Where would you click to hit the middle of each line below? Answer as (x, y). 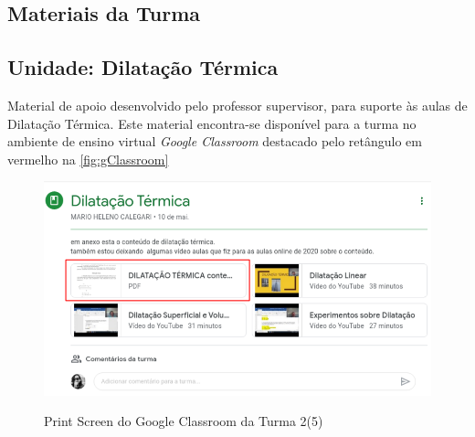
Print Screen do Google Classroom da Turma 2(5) (184, 421)
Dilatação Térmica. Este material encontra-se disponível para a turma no (212, 123)
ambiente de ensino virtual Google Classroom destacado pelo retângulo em (215, 141)
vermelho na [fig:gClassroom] (88, 159)
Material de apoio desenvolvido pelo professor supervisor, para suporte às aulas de (237, 105)
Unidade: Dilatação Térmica (143, 67)
